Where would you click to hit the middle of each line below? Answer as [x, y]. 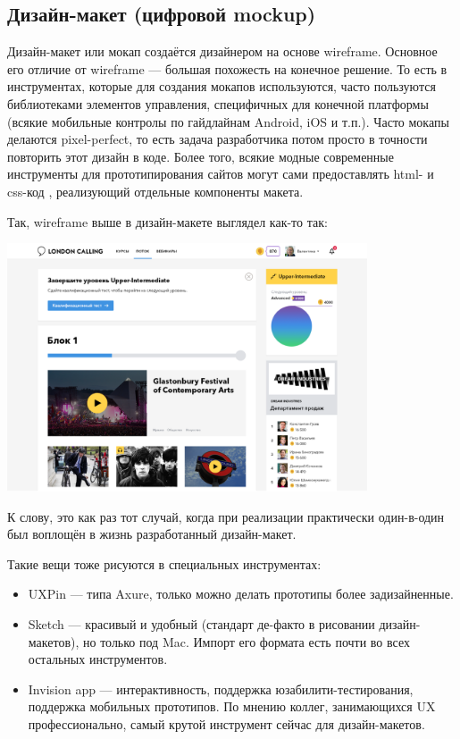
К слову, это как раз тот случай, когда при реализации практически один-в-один [226, 516]
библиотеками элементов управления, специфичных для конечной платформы [218, 103]
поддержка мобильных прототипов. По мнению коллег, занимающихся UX [232, 706]
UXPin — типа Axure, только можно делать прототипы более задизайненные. [241, 594]
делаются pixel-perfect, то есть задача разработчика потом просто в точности [217, 139]
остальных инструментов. [98, 659]
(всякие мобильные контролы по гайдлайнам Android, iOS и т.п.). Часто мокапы [228, 121]
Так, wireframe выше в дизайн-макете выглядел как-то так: [167, 221]
